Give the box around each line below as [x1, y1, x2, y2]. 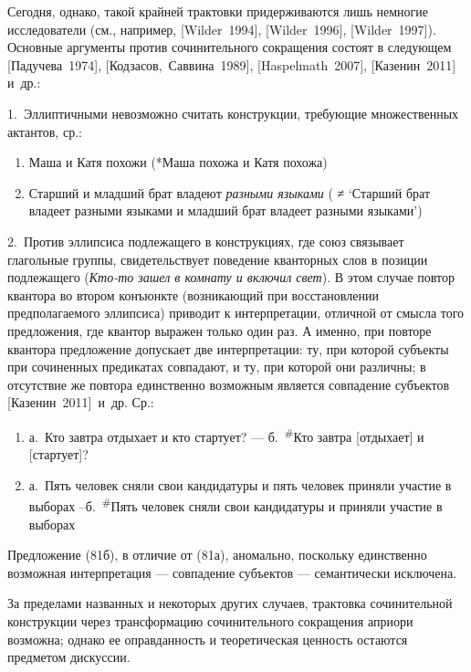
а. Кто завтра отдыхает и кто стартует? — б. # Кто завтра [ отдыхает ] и [28, 424, 424, 446]
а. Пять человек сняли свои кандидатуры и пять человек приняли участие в [28, 475, 452, 494]
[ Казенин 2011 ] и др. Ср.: [7, 393, 154, 412]
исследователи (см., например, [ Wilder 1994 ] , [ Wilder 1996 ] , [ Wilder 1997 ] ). [7, 19, 436, 38]
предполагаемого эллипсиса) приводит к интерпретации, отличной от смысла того [7, 303, 465, 322]
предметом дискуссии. [7, 647, 131, 667]
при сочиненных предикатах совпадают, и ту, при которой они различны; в [7, 357, 426, 376]
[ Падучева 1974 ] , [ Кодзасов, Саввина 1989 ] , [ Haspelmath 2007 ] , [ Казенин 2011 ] [7, 55, 456, 74]
